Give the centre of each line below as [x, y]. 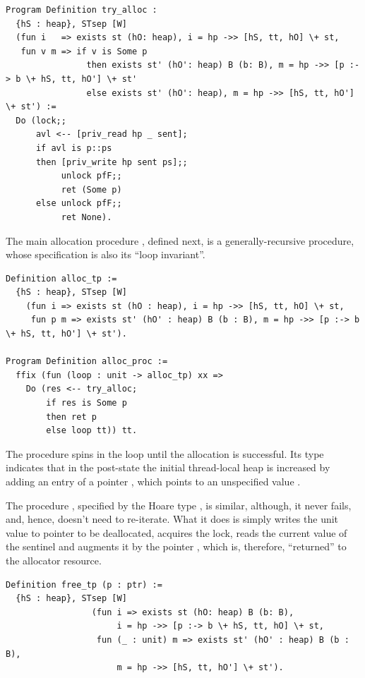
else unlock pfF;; [79, 204]
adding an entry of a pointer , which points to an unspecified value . [153, 481]
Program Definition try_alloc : [82, 10]
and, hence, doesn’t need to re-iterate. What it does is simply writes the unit [172, 519]
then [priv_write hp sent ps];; [112, 162]
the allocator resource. [54, 560]
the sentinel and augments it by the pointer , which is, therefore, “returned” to [176, 546]
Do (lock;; [41, 120]
